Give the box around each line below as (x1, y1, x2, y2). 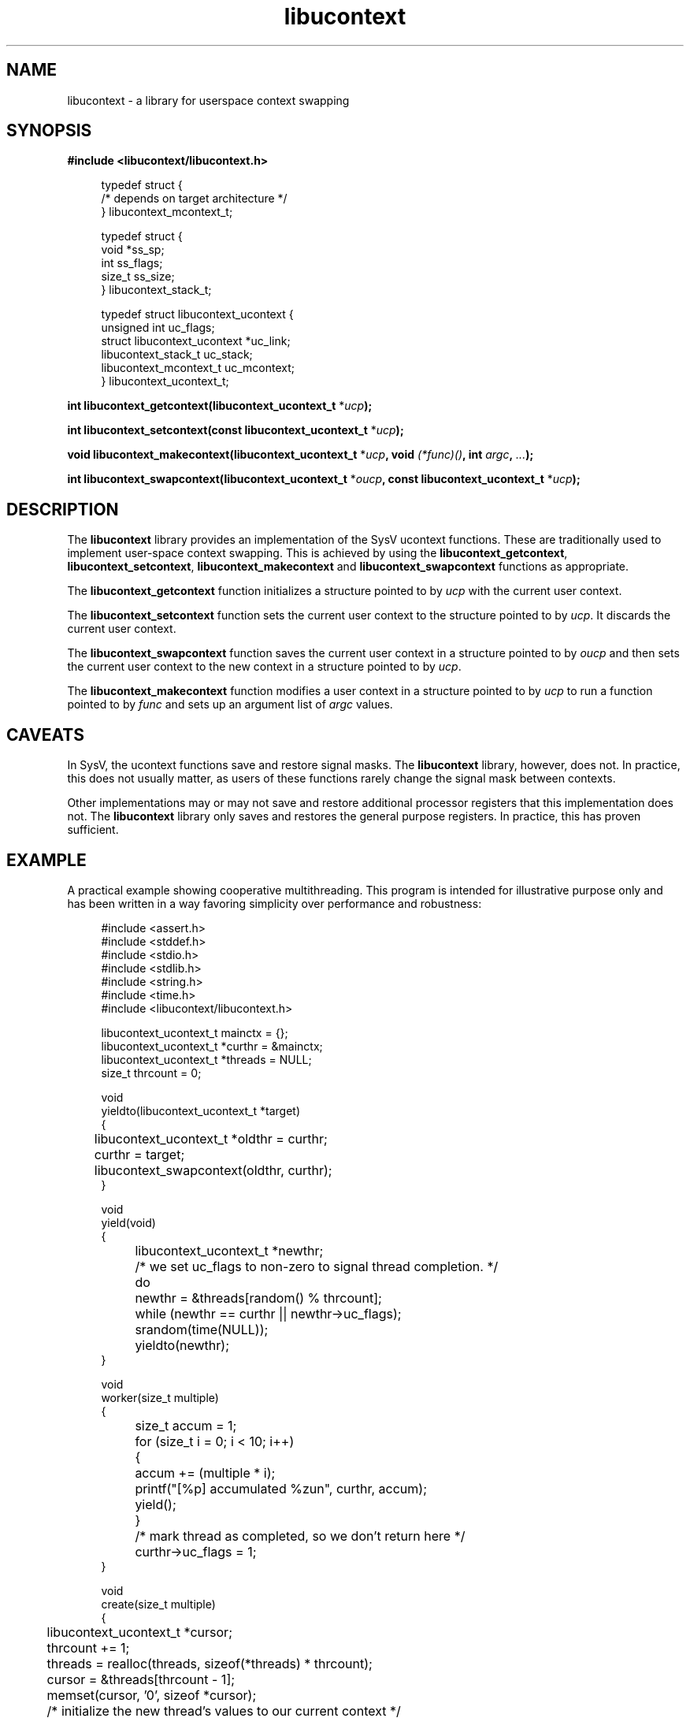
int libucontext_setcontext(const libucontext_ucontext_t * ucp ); (67, 423, 404, 437)
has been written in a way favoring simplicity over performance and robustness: (67, 896, 482, 910)
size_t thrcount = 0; (101, 1065, 202, 1080)
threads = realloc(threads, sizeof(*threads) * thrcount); (46, 1655, 373, 1672)
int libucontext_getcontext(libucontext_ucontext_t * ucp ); (67, 399, 373, 413)
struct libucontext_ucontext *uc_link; (101, 334, 291, 348)
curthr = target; (94, 1146, 185, 1162)
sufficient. (67, 823, 119, 837)
